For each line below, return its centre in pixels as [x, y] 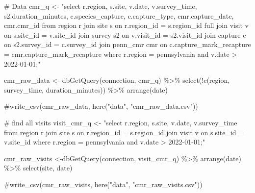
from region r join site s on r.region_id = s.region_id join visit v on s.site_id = [124, 132]
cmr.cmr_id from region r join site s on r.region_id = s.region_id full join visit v [126, 25]
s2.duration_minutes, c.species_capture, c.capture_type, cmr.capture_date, [119, 15]
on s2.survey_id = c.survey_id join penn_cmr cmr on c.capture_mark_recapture [127, 44]
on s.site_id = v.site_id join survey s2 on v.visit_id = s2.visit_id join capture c [125, 35]
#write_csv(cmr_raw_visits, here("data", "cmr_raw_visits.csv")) [103, 184]
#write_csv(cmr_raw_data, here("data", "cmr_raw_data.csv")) [101, 106]
